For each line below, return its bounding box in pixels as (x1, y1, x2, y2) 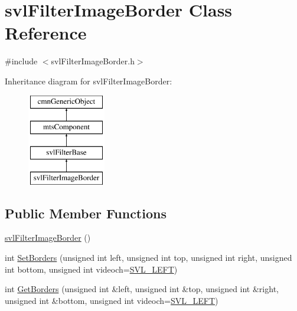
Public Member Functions (5, 204, 167, 222)
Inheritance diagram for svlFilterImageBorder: (5, 74, 172, 87)
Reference (5, 21, 87, 45)
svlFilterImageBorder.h (51, 55, 135, 67)
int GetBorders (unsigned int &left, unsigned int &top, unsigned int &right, (5, 283, 279, 295)
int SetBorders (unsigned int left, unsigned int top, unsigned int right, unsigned (5, 251, 292, 264)
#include (5, 55, 38, 67)
